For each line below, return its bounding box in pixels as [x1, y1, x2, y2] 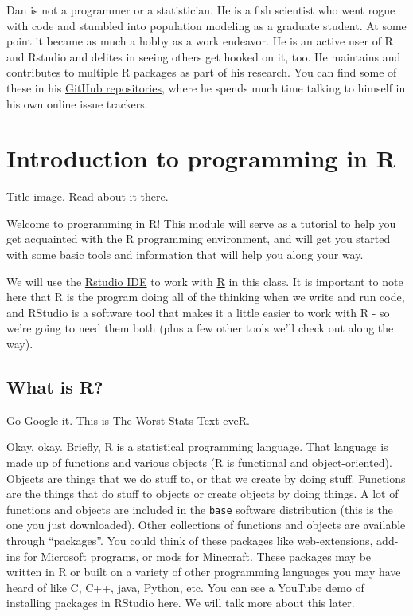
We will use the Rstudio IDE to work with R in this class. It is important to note [6, 273, 403, 289]
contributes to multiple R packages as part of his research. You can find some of [6, 64, 397, 80]
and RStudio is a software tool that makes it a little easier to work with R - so [6, 304, 390, 320]
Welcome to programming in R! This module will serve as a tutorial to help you [6, 214, 396, 231]
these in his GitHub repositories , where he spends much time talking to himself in [6, 79, 406, 96]
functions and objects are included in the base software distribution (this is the [6, 500, 393, 517]
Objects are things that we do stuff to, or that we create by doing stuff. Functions [6, 469, 406, 486]
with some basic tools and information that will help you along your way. [6, 246, 364, 263]
